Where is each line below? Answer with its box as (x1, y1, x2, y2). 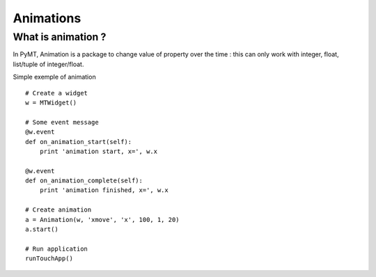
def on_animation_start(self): (25, 138, 132, 145)
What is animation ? (13, 31, 107, 43)
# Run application (25, 244, 88, 253)
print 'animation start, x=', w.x (39, 147, 158, 155)
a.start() (25, 225, 58, 233)
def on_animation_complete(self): (25, 177, 143, 184)
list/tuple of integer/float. (13, 60, 84, 68)
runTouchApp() (25, 255, 73, 262)
